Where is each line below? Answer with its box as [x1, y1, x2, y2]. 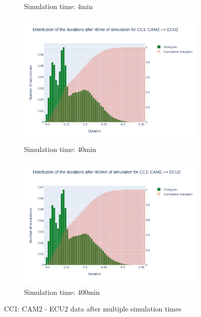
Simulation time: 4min [24, 1, 93, 11]
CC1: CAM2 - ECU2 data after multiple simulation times [4, 303, 181, 314]
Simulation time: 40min [24, 143, 96, 154]
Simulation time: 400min [24, 286, 100, 297]
